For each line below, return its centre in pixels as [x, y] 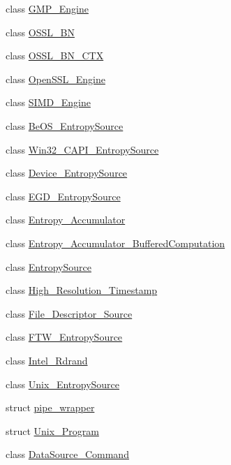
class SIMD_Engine [48, 102]
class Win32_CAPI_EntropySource [82, 149]
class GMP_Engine [47, 8]
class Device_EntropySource [67, 173]
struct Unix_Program [52, 430]
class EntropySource [49, 266]
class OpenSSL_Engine [55, 79]
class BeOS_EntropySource [65, 125]
